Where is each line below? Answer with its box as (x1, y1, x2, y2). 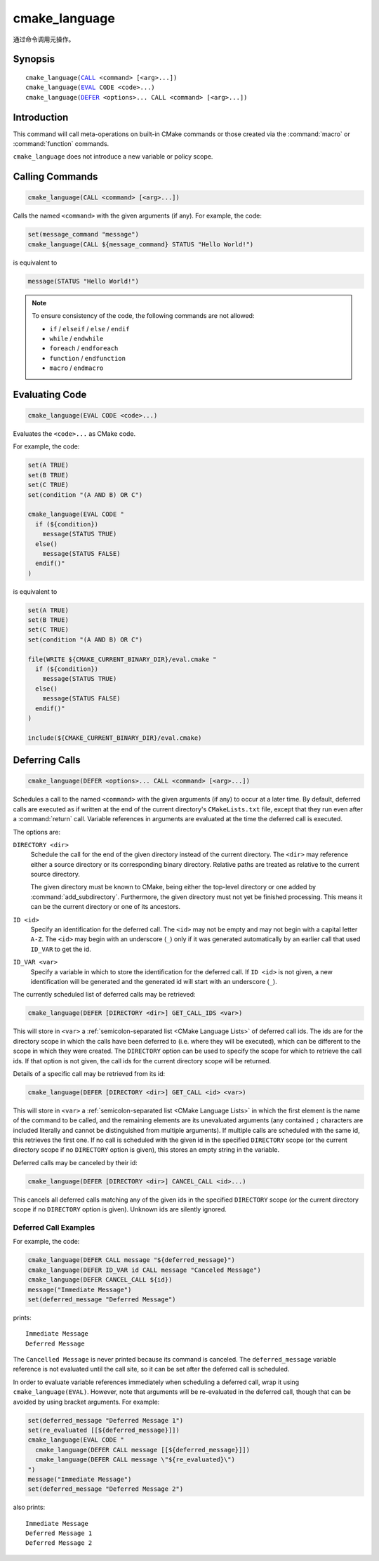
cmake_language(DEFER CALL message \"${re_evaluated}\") (35, 1456, 235, 1463)
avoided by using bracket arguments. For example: (13, 1397, 160, 1406)
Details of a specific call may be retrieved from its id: (13, 1069, 166, 1077)
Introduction (13, 111, 69, 123)
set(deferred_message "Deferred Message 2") (27, 1485, 184, 1493)
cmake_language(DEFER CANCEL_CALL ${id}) (27, 1276, 173, 1284)
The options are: (13, 828, 61, 836)
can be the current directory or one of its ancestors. (30, 903, 181, 911)
